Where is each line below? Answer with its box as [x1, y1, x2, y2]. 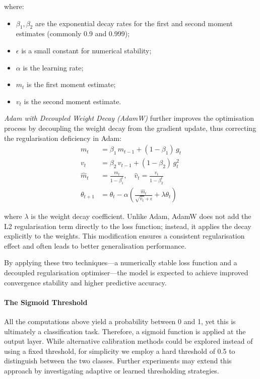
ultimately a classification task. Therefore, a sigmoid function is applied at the [4, 326, 246, 336]
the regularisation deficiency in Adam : [4, 132, 122, 143]
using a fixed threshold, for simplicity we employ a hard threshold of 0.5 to [4, 345, 235, 356]
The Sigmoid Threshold [4, 296, 88, 307]
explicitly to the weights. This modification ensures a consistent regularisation [4, 231, 245, 241]
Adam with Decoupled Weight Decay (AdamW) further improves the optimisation [4, 113, 254, 123]
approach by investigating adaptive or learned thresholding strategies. [4, 365, 219, 375]
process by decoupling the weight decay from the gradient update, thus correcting [4, 122, 256, 133]
